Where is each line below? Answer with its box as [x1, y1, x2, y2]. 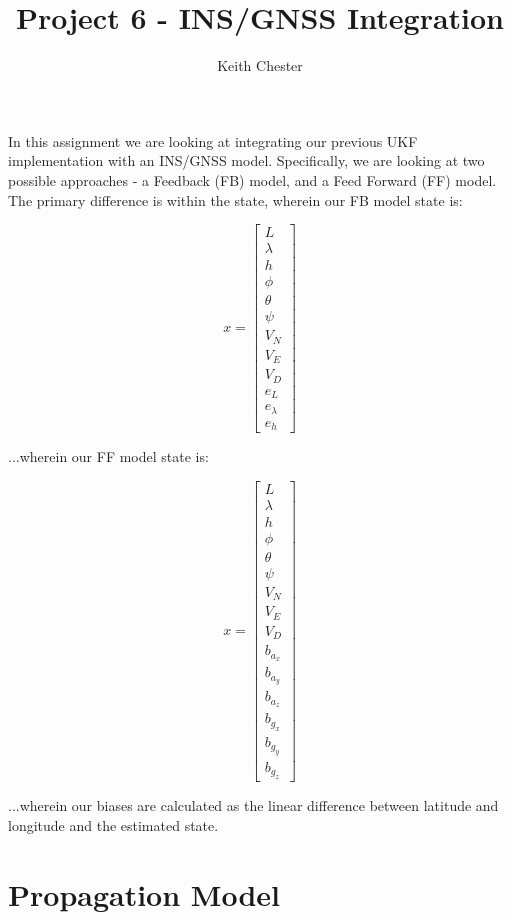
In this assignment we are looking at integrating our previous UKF [8, 130, 418, 151]
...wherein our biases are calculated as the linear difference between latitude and [8, 795, 499, 816]
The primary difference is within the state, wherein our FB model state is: [8, 189, 463, 210]
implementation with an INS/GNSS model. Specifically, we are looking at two [8, 150, 485, 171]
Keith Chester [217, 55, 303, 76]
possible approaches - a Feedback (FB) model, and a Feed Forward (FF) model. [8, 169, 497, 190]
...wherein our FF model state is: [8, 446, 209, 467]
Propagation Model [8, 873, 280, 914]
